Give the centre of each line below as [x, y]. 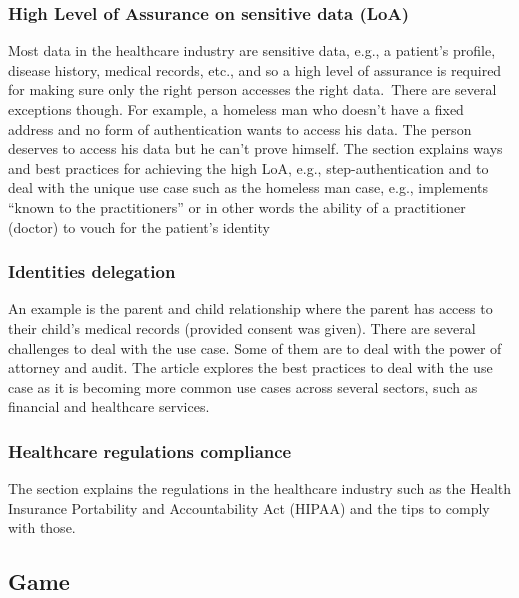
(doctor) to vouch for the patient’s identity [139, 226]
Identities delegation [92, 271]
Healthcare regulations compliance [150, 450]
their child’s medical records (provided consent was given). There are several [242, 327]
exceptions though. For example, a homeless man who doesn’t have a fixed [236, 109]
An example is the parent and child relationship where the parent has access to [250, 308]
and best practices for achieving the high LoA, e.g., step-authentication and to [248, 167]
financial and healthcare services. [109, 406]
